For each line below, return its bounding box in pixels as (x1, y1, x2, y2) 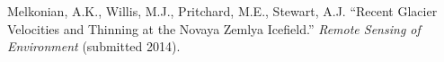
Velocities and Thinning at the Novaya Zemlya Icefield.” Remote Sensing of (7, 19, 421, 38)
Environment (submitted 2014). (7, 37, 181, 56)
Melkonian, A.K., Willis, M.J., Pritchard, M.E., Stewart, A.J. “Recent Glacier (7, 2, 438, 20)
